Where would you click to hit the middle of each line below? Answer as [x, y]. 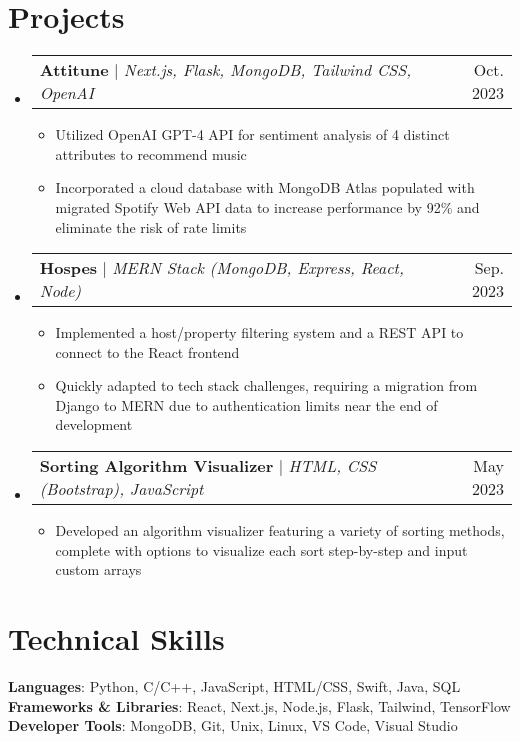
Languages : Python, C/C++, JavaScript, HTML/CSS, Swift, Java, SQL [234, 685]
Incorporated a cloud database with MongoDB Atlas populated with [265, 187]
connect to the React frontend [147, 351]
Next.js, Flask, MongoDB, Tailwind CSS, [267, 70]
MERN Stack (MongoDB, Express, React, [258, 268]
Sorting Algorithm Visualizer [156, 466]
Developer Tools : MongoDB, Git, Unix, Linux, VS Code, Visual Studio [233, 725]
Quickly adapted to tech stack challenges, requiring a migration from [266, 385]
